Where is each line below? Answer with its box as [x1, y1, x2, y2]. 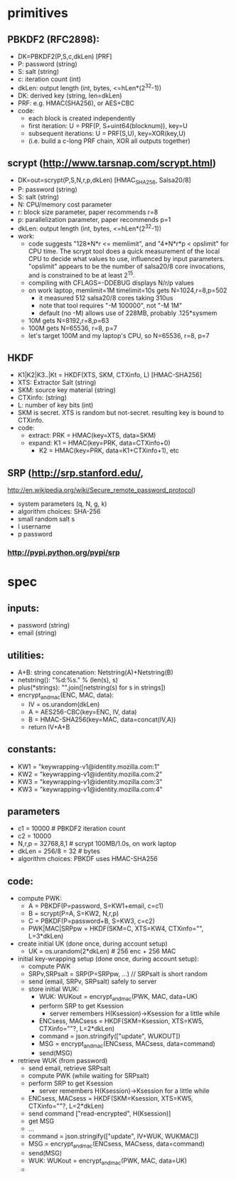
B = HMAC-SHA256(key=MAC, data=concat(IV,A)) [28, 715, 176, 724]
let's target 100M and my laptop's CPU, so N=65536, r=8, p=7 [28, 331, 210, 339]
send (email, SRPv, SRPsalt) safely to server [28, 977, 157, 986]
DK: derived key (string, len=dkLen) [17, 91, 122, 100]
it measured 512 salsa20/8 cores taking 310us [38, 293, 173, 302]
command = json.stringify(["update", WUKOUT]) [38, 1032, 181, 1040]
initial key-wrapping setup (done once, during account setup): [17, 955, 199, 963]
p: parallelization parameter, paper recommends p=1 [17, 216, 171, 224]
